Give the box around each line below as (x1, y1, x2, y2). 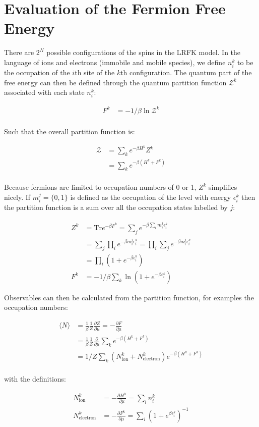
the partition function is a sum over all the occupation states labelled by (4, 202, 228, 212)
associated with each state (4, 87, 85, 97)
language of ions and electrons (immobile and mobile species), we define (4, 57, 226, 67)
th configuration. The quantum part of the (120, 67, 252, 78)
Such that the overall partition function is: (4, 126, 135, 136)
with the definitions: (4, 373, 66, 384)
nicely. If (4, 191, 31, 202)
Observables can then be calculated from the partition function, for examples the (4, 292, 254, 302)
